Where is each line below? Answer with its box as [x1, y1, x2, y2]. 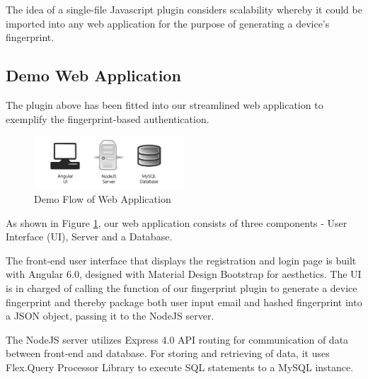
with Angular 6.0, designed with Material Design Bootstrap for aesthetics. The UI [6, 267, 362, 281]
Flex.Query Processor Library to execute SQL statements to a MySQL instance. [6, 359, 354, 374]
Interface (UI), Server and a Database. [6, 229, 173, 244]
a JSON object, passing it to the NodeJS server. [6, 308, 214, 323]
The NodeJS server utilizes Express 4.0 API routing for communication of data [6, 332, 349, 346]
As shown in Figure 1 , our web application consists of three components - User [6, 215, 347, 230]
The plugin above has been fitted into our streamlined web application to [6, 97, 323, 112]
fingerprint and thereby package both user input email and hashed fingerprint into [6, 294, 362, 309]
